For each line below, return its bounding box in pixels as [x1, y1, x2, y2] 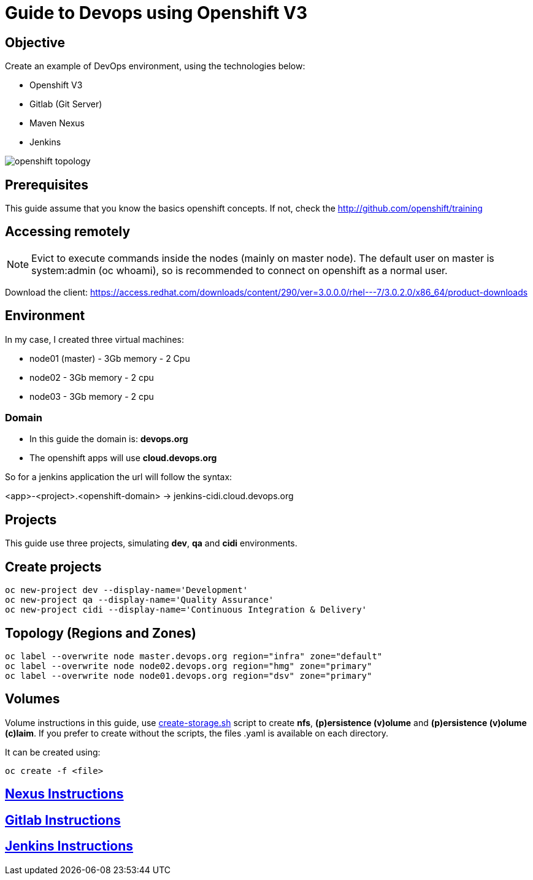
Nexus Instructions [5, 786, 124, 802]
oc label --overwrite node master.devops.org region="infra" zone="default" [5, 651, 383, 661]
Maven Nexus [29, 118, 85, 129]
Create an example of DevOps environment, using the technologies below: [5, 61, 305, 72]
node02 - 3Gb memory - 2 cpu [29, 372, 154, 383]
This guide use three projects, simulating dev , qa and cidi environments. [5, 538, 297, 549]
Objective [5, 34, 66, 50]
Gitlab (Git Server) [29, 99, 102, 110]
